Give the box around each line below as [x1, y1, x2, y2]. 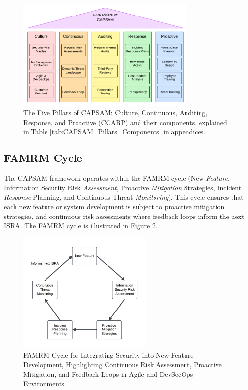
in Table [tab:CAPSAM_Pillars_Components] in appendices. [23, 126, 206, 137]
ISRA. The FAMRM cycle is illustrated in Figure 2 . [4, 220, 157, 231]
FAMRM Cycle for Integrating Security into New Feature [23, 350, 194, 360]
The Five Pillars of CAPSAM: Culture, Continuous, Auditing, [23, 108, 208, 118]
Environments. [23, 378, 66, 389]
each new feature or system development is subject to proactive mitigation [4, 202, 225, 212]
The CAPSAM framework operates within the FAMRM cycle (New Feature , [4, 173, 230, 183]
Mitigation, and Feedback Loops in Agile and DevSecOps [23, 369, 193, 379]
